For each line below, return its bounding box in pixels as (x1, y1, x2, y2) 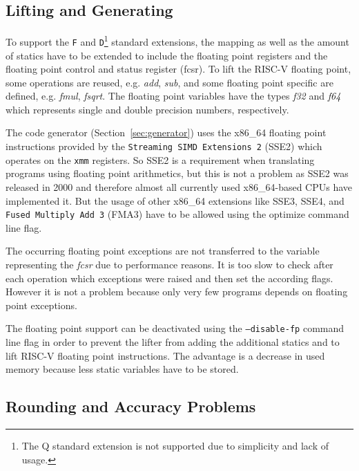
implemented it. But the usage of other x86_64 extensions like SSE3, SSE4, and (6, 193, 345, 207)
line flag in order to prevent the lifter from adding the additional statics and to (6, 335, 340, 349)
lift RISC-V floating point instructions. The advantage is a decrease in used (6, 348, 325, 362)
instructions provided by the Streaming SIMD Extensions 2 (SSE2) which (6, 139, 322, 154)
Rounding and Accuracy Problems (6, 396, 256, 417)
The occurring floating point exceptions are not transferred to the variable (6, 243, 320, 258)
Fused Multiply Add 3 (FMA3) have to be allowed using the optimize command (6, 207, 349, 221)
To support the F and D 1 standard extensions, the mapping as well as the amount (6, 33, 349, 48)
